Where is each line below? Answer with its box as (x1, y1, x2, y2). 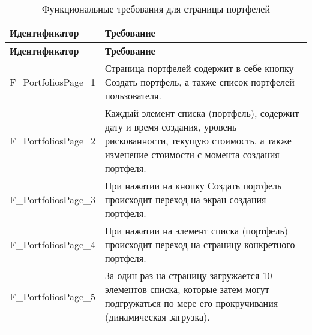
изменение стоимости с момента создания (105, 147, 280, 161)
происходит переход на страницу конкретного (105, 237, 295, 251)
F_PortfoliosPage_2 (10, 134, 96, 147)
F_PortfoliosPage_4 (10, 237, 96, 251)
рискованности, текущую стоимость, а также (105, 134, 292, 147)
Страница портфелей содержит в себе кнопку (105, 61, 294, 75)
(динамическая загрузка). (105, 310, 210, 324)
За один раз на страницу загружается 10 (105, 268, 272, 282)
